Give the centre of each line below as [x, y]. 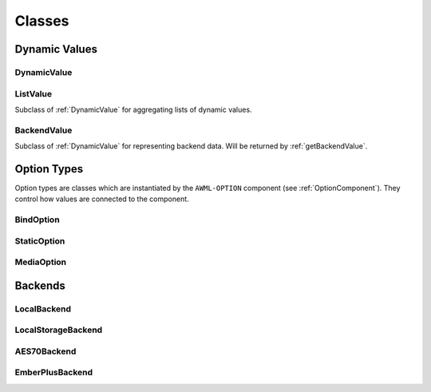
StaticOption [40, 241]
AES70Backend [45, 351]
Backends [40, 285]
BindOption [37, 220]
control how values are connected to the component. [102, 199]
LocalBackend [43, 309]
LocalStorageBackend [59, 330]
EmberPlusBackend [54, 373]
